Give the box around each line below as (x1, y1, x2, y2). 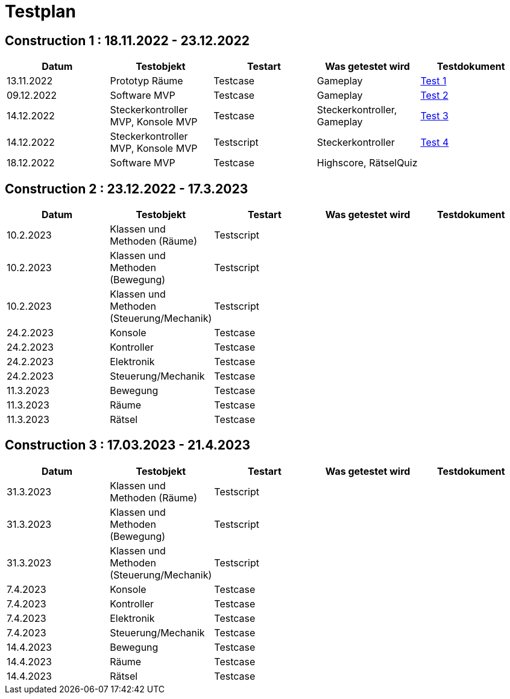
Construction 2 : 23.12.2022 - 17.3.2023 (5, 181, 248, 196)
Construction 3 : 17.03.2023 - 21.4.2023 (5, 437, 250, 453)
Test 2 (420, 89, 449, 102)
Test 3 (420, 110, 449, 122)
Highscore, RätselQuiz (316, 157, 418, 169)
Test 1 (420, 75, 447, 87)
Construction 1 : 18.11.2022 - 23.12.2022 (5, 33, 250, 48)
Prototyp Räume (110, 75, 183, 87)
